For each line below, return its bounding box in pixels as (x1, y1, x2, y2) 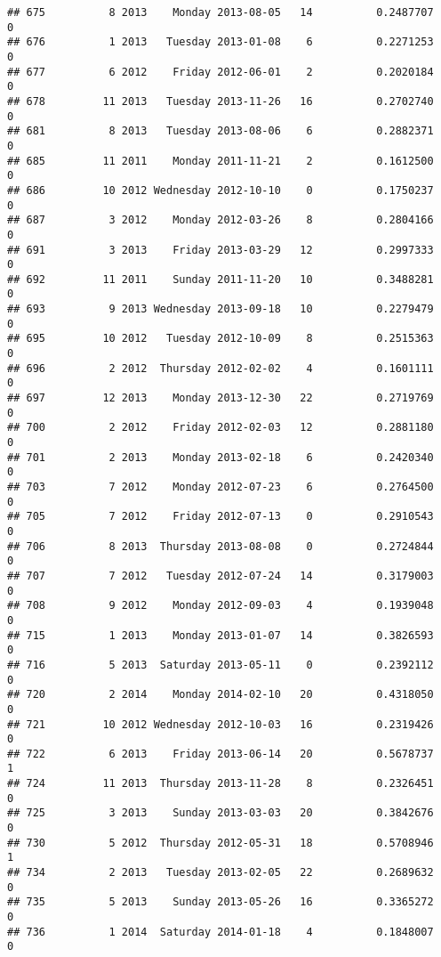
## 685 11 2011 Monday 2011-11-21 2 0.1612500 (7, 154, 434, 167)
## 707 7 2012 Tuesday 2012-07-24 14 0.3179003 (7, 569, 434, 582)
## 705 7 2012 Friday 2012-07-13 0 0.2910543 (7, 510, 434, 523)
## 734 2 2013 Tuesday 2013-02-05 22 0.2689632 (7, 866, 434, 880)
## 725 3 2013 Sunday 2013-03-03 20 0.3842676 (7, 807, 434, 820)
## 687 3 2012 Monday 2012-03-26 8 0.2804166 (7, 214, 434, 227)
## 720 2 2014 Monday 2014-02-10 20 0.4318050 (7, 688, 434, 702)
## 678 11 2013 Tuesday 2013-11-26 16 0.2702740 (7, 94, 434, 108)
